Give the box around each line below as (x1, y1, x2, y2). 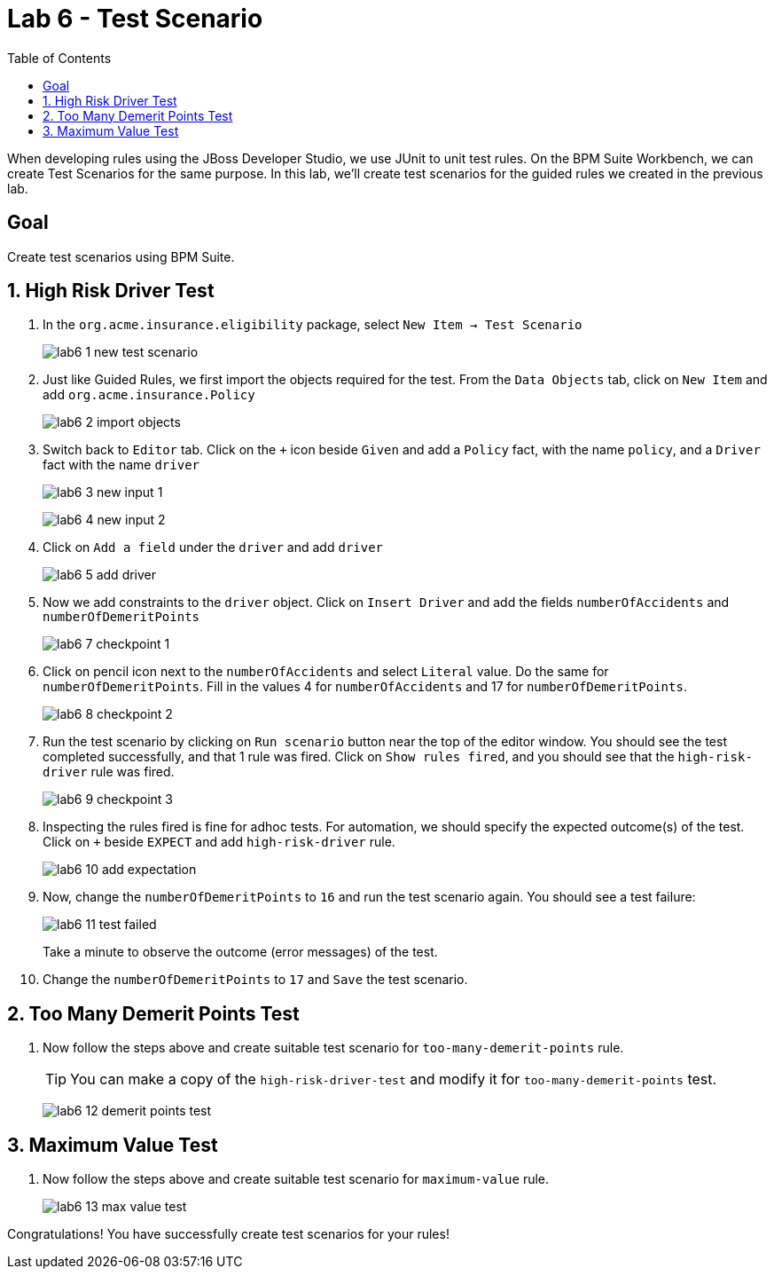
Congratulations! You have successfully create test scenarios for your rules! (7, 1226, 450, 1242)
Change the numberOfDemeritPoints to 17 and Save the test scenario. (43, 972, 468, 988)
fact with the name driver (43, 457, 200, 473)
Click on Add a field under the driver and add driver (43, 540, 384, 555)
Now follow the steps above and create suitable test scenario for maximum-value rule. (43, 1171, 550, 1187)
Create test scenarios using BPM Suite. (7, 248, 235, 264)
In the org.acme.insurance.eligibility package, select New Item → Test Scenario (43, 317, 582, 333)
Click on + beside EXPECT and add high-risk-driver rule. (43, 834, 395, 850)
